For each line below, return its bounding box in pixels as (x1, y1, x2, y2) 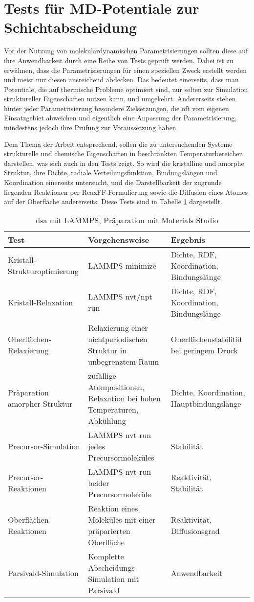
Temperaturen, (88, 403, 139, 415)
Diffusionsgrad (170, 525, 220, 536)
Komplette (88, 550, 124, 562)
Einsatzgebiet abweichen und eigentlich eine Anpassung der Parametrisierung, (4, 113, 237, 123)
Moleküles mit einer (88, 513, 156, 525)
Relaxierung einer (88, 322, 148, 333)
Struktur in (88, 344, 127, 356)
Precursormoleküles (88, 451, 154, 463)
